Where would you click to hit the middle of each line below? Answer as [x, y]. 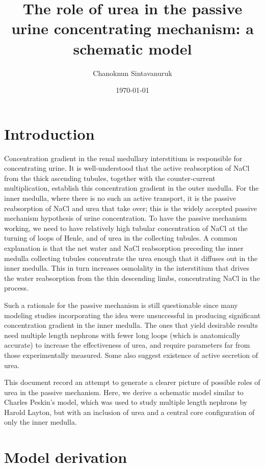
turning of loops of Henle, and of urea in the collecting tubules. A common [121, 238]
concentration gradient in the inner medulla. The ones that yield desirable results [131, 325]
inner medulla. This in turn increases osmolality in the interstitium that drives [127, 268]
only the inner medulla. [41, 422]
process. [17, 288]
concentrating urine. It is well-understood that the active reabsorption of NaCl [127, 168]
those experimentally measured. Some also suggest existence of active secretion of [131, 355]
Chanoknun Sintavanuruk [132, 73]
